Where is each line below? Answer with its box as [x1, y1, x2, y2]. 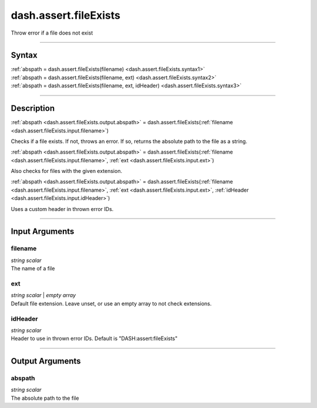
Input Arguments [11, 226, 75, 237]
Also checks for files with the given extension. [11, 168, 123, 175]
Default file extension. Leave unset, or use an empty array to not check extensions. [11, 300, 212, 307]
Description [11, 103, 55, 114]
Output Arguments [11, 356, 82, 366]
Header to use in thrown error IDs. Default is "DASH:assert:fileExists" [11, 335, 178, 342]
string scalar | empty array [11, 292, 76, 299]
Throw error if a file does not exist [11, 29, 93, 36]
